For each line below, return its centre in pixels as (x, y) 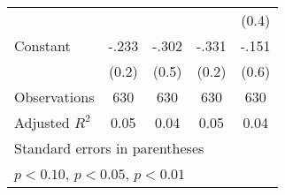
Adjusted (42, 122)
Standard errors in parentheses (109, 148)
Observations (54, 97)
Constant (42, 45)
